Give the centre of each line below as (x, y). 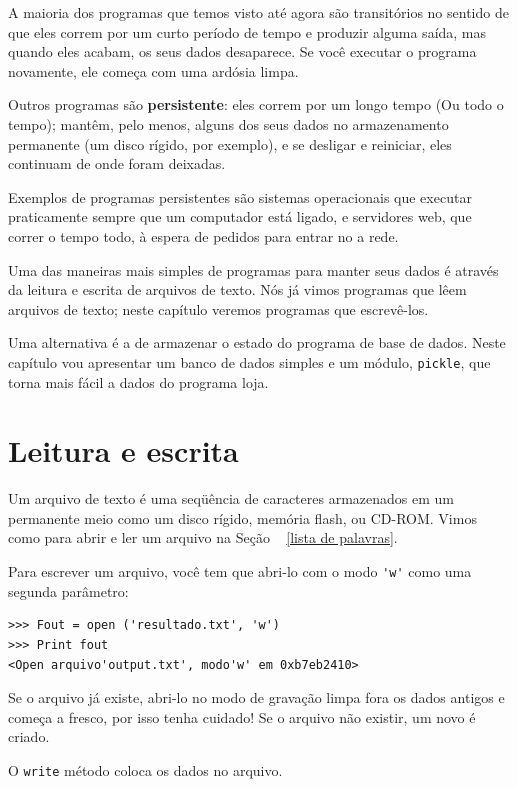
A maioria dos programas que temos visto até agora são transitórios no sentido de (258, 12)
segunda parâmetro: (68, 590)
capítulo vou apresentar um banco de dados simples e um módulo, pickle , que (249, 361)
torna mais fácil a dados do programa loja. (138, 381)
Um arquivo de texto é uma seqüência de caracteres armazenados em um (231, 498)
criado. (29, 736)
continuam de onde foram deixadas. (117, 163)
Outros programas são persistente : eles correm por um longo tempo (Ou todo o (256, 104)
